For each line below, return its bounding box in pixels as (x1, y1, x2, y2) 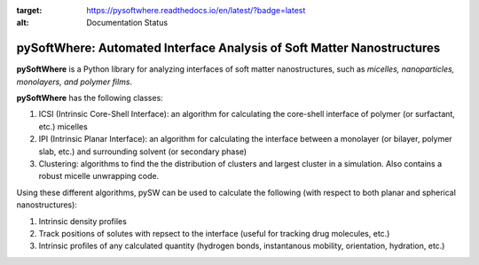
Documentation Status (86, 18, 169, 28)
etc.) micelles (38, 121, 88, 132)
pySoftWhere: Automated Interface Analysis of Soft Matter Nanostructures (16, 41, 441, 56)
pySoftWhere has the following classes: (16, 93, 163, 104)
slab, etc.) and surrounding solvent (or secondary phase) (38, 146, 247, 157)
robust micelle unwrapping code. (38, 171, 160, 182)
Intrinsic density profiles (38, 215, 128, 226)
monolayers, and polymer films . (16, 76, 133, 87)
